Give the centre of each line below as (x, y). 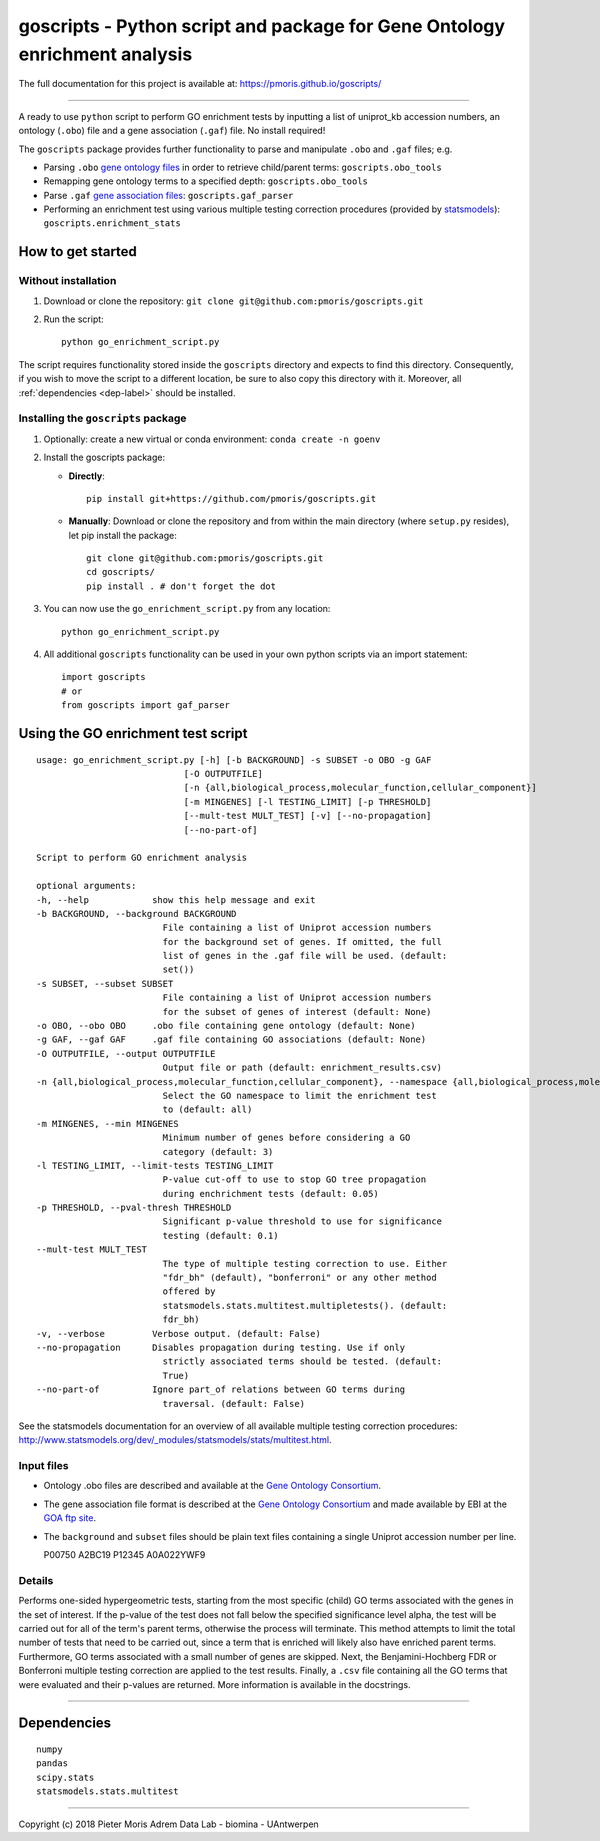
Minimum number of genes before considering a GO (286, 1138)
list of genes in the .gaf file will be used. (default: (305, 956)
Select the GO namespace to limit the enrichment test (299, 1095)
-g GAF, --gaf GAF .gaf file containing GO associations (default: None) (231, 1039)
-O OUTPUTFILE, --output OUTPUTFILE (126, 1053)
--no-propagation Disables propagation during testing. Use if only (221, 1347)
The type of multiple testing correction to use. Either (305, 1263)
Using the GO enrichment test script (133, 733)
